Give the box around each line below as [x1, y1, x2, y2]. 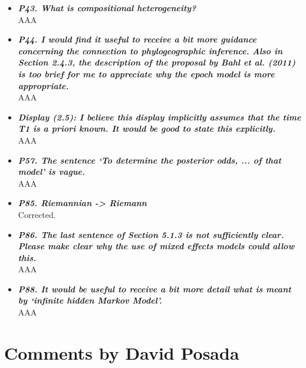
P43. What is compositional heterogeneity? [18, 2, 196, 14]
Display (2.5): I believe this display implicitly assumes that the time [18, 110, 301, 123]
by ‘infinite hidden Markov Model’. [18, 294, 162, 307]
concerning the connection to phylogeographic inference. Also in [18, 44, 283, 57]
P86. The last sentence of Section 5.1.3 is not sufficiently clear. [18, 228, 284, 240]
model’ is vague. [18, 165, 85, 178]
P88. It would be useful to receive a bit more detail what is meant [18, 282, 291, 295]
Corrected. [18, 208, 56, 220]
